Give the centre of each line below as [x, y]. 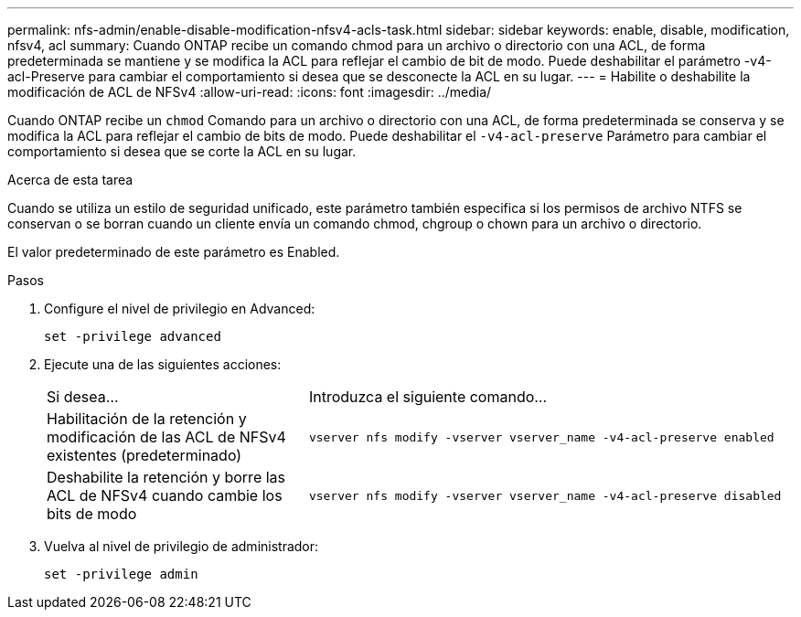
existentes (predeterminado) [144, 455]
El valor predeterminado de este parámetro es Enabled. [174, 252]
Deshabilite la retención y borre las [166, 477]
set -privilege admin [121, 574]
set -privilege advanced [133, 336]
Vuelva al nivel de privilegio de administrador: [182, 546]
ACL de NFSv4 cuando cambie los [165, 495]
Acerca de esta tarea [70, 180]
